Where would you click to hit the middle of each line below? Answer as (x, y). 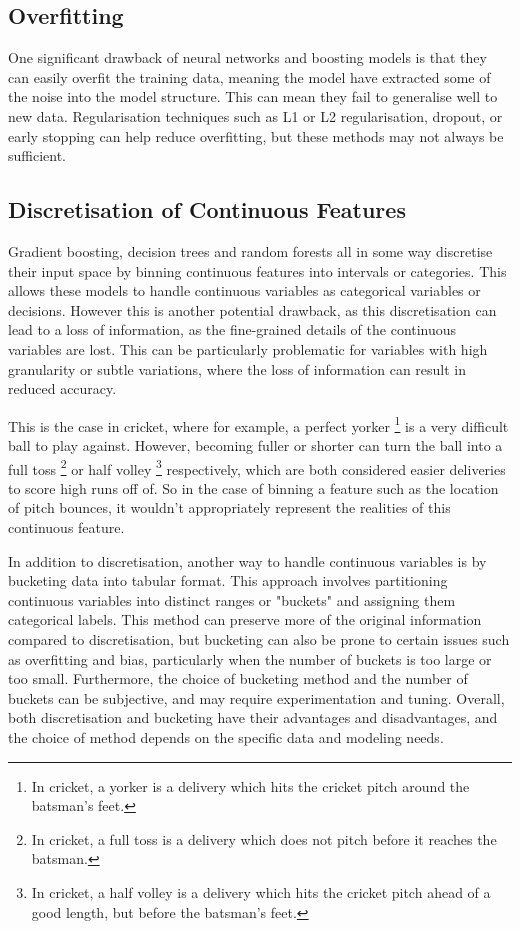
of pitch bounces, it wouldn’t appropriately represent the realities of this (229, 507)
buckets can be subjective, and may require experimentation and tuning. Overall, (256, 697)
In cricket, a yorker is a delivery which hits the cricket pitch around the (250, 785)
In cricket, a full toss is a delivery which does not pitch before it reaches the (264, 838)
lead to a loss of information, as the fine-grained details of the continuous (232, 329)
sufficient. (37, 155)
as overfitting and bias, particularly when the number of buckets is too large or (250, 658)
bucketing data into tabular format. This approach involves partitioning (228, 580)
